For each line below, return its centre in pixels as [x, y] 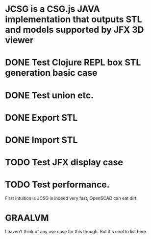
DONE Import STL [41, 140]
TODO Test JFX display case [64, 163]
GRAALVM [27, 218]
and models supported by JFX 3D [75, 30]
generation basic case [51, 73]
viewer [19, 40]
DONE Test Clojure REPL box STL [73, 63]
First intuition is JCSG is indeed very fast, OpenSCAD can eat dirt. [72, 198]
